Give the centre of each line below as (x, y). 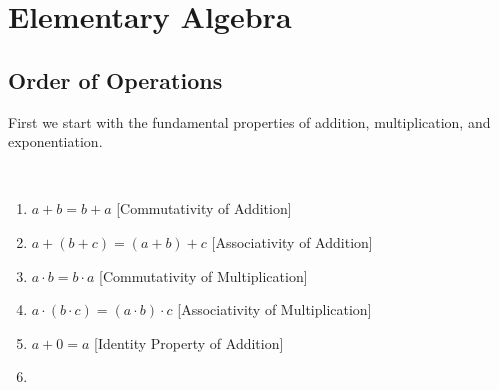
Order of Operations (115, 79)
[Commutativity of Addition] (204, 208)
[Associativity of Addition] (292, 241)
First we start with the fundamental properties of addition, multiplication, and (249, 121)
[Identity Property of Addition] (189, 342)
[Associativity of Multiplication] (274, 309)
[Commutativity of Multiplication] (203, 275)
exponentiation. (55, 141)
